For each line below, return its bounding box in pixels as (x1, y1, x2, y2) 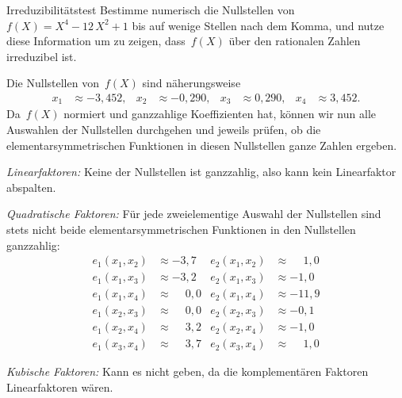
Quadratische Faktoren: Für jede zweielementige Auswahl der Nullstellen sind (6, 205, 381, 222)
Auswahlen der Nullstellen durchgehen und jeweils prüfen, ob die (6, 121, 321, 138)
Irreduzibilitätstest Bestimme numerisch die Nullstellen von (6, 2, 295, 17)
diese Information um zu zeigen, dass (6, 33, 186, 49)
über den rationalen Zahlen (228, 33, 361, 49)
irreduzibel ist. (6, 48, 77, 64)
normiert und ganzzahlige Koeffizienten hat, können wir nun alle (63, 105, 376, 122)
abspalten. (6, 178, 56, 195)
